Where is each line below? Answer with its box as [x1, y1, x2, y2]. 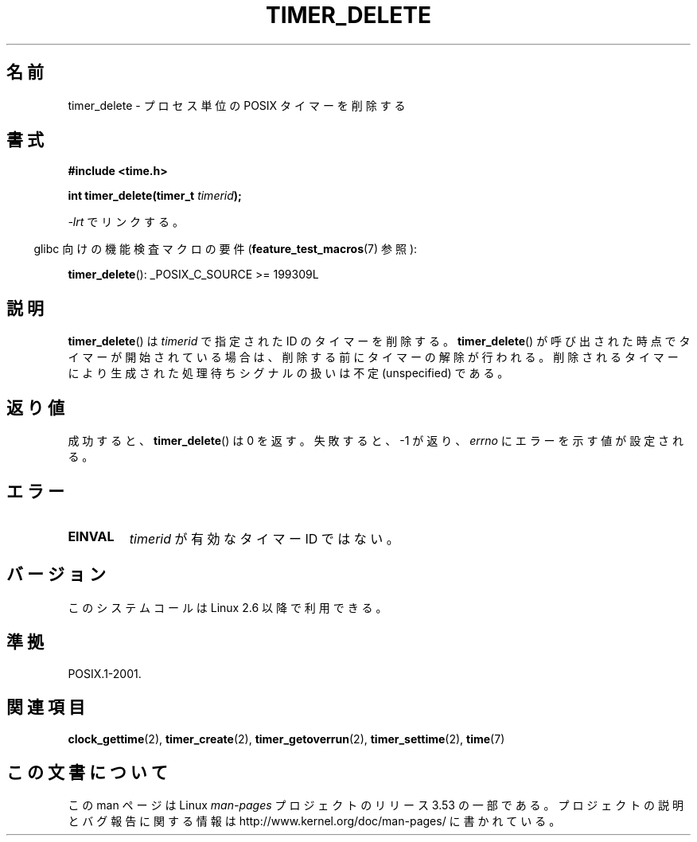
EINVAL [68, 528, 115, 544]
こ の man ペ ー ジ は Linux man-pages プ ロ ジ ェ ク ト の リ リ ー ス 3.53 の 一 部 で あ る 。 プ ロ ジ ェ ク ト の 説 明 [68, 798, 683, 813]
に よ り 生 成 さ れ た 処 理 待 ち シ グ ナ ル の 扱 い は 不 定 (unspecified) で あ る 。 [68, 366, 509, 380]
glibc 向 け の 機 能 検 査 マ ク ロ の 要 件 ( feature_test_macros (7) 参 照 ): [33, 242, 418, 256]
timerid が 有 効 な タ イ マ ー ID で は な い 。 [129, 530, 399, 547]
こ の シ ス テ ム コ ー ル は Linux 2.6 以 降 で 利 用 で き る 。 [68, 600, 387, 614]
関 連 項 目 [6, 697, 85, 718]
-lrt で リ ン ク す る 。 [68, 215, 184, 229]
